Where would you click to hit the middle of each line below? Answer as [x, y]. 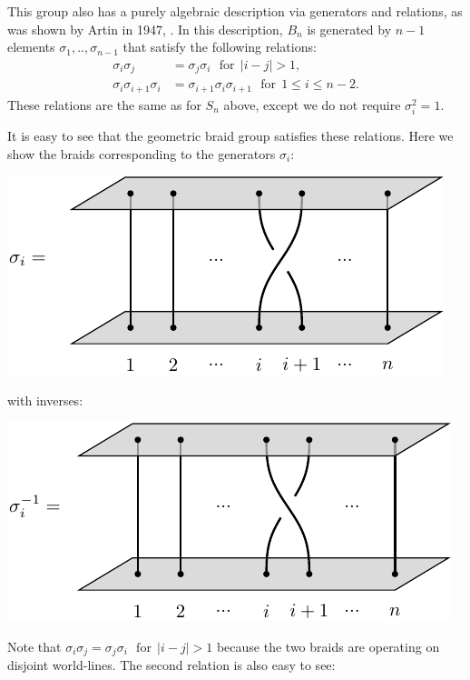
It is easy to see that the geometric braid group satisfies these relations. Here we [230, 135]
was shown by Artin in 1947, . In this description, [145, 29]
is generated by [349, 29]
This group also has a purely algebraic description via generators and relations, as [235, 11]
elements [31, 47]
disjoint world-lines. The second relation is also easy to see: [171, 665]
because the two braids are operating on [328, 646]
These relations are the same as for [104, 104]
